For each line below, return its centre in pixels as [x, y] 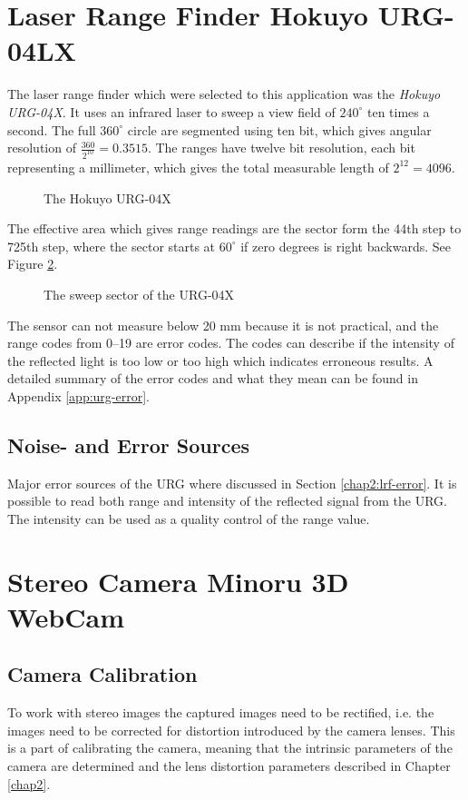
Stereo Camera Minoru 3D [178, 581]
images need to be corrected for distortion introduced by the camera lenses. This [231, 730]
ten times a [398, 111]
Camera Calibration [102, 674]
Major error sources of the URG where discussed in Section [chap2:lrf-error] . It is [232, 483]
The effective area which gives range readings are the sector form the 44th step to [234, 228]
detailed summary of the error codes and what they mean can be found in [213, 378]
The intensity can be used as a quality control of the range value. [189, 518]
